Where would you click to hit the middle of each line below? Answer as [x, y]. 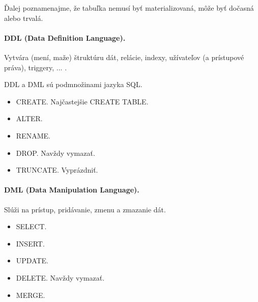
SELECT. [31, 226]
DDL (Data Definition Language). [65, 37]
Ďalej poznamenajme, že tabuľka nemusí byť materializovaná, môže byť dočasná [129, 8]
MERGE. [31, 295]
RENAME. [33, 135]
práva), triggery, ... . [36, 67]
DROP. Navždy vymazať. [55, 153]
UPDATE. [32, 260]
